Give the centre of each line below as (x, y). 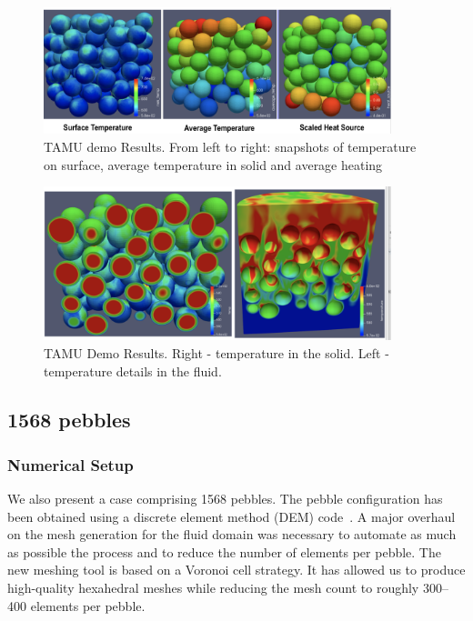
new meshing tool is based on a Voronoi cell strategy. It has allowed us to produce (236, 570)
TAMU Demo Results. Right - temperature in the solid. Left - (216, 352)
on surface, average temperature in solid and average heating (213, 164)
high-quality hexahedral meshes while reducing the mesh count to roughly (213, 588)
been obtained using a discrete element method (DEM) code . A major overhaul (231, 516)
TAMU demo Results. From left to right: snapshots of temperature (230, 146)
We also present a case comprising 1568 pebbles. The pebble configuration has (225, 499)
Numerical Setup (70, 464)
